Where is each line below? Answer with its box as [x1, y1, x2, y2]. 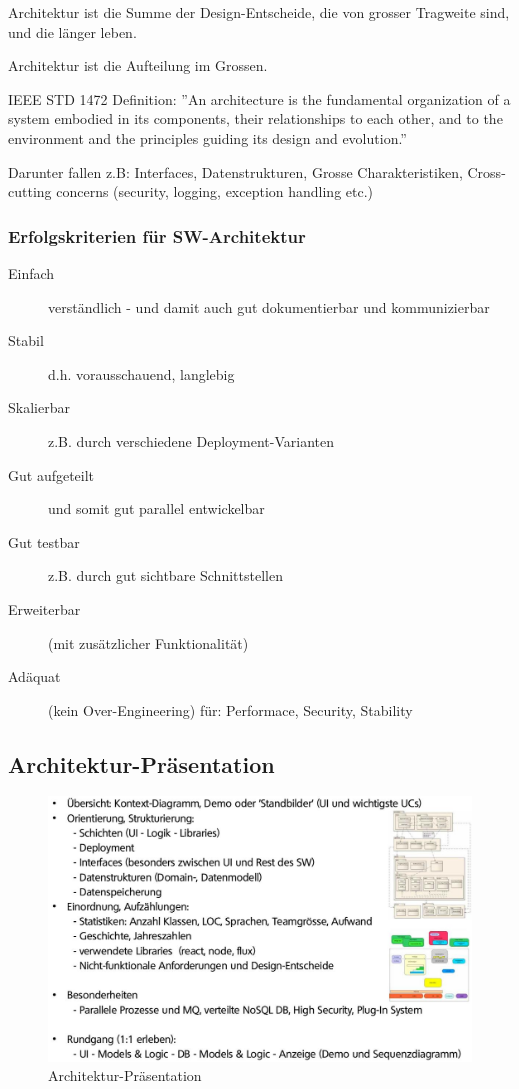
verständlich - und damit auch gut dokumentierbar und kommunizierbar [48, 296, 490, 317]
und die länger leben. [8, 21, 137, 42]
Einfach [8, 262, 55, 283]
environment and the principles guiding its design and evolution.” [8, 127, 407, 148]
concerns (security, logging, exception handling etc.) [56, 181, 374, 202]
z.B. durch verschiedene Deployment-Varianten [48, 430, 335, 451]
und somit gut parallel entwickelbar [48, 498, 265, 519]
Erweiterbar [8, 598, 81, 619]
